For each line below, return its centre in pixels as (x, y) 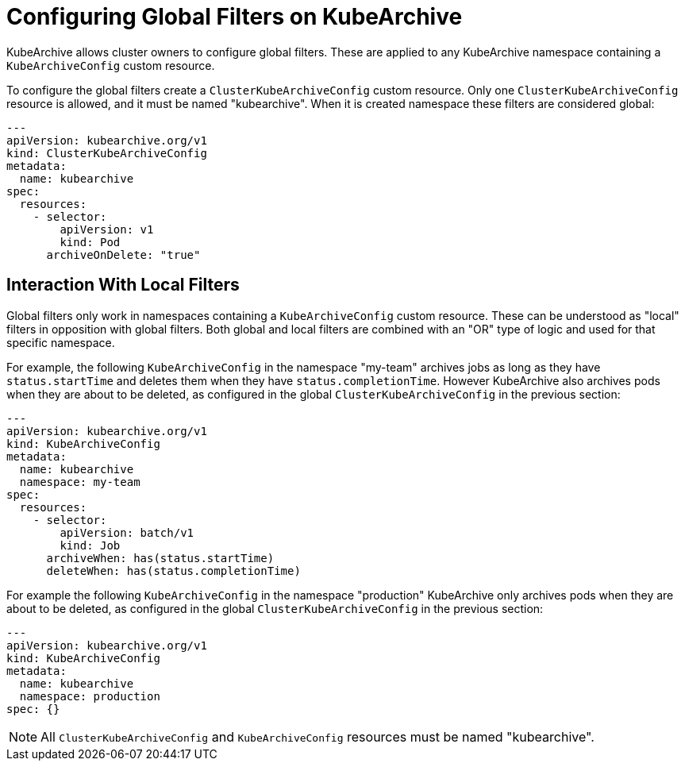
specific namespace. (61, 342)
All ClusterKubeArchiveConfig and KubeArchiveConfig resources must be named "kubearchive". (317, 736)
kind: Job (90, 545)
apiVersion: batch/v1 (127, 532)
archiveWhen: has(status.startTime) (160, 558)
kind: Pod (90, 242)
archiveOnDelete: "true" (123, 254)
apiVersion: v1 (107, 229)
